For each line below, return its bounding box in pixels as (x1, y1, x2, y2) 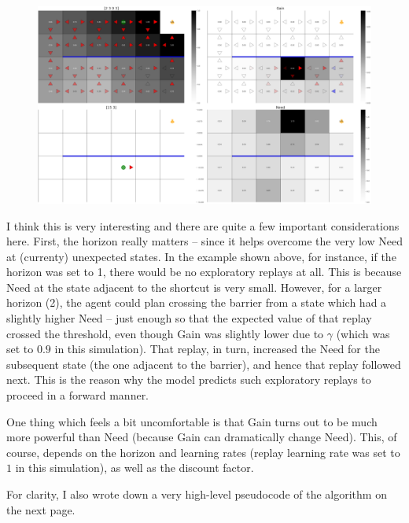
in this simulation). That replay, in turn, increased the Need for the (54, 341, 380, 357)
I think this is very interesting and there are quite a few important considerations (6, 217, 400, 234)
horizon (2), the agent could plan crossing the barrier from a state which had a (6, 294, 387, 311)
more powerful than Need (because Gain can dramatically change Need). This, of (6, 429, 397, 445)
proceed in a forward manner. (6, 387, 149, 403)
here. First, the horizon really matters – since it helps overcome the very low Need (6, 233, 403, 249)
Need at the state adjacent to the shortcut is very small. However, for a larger (6, 278, 382, 295)
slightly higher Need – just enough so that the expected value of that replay (6, 310, 372, 326)
